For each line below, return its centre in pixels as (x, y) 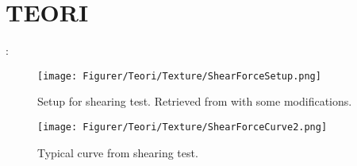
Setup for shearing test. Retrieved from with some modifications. (195, 101)
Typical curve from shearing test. (118, 152)
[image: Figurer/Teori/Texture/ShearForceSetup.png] (179, 76)
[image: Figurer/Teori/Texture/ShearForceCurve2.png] (182, 127)
